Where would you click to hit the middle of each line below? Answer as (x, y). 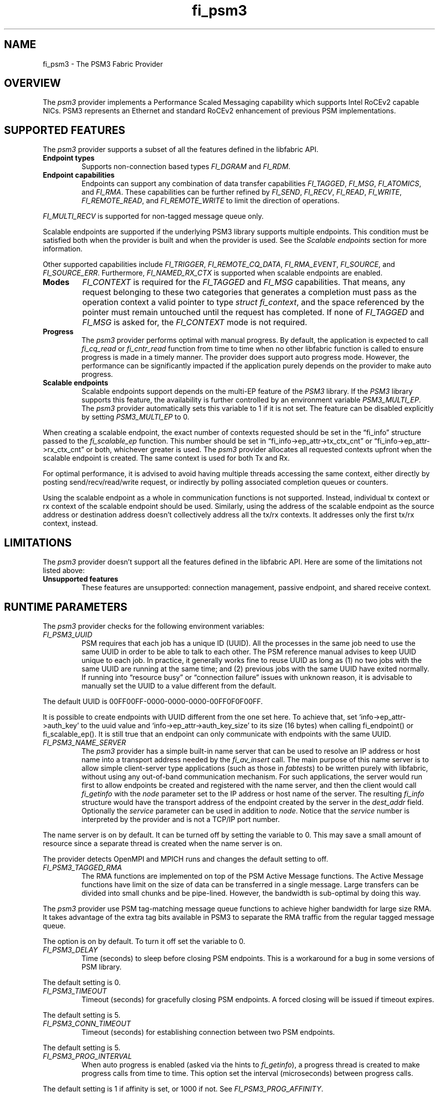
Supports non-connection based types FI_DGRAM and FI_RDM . (186, 167)
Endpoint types (69, 158)
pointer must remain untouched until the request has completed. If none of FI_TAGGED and (253, 312)
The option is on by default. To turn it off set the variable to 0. (144, 941)
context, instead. (70, 523)
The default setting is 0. (82, 982)
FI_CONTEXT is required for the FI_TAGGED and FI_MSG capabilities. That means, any (244, 282)
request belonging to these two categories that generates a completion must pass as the (250, 292)
